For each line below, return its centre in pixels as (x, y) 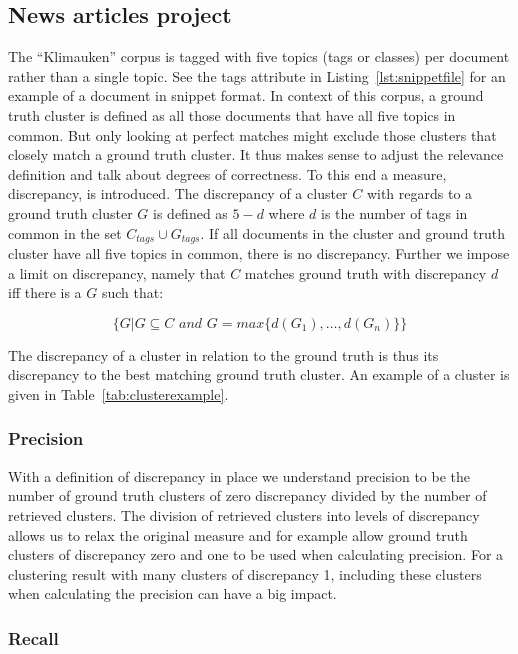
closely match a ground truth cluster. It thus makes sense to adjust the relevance (256, 154)
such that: (132, 292)
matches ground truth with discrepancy (365, 272)
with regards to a (419, 193)
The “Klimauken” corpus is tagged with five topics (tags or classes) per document (259, 56)
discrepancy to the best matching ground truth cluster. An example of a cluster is (259, 374)
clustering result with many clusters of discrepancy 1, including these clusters (245, 573)
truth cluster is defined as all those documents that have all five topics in (232, 114)
